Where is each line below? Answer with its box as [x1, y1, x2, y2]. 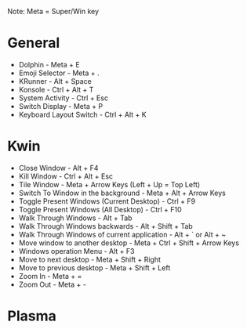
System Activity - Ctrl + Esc [18, 93, 109, 103]
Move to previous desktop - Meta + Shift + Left [18, 262, 171, 273]
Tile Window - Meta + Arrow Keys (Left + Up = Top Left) [18, 179, 201, 189]
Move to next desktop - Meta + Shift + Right [18, 255, 162, 264]
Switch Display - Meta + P [18, 101, 104, 110]
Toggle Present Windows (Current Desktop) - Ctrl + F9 [18, 196, 196, 206]
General [7, 34, 60, 52]
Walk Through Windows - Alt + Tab [18, 213, 133, 222]
